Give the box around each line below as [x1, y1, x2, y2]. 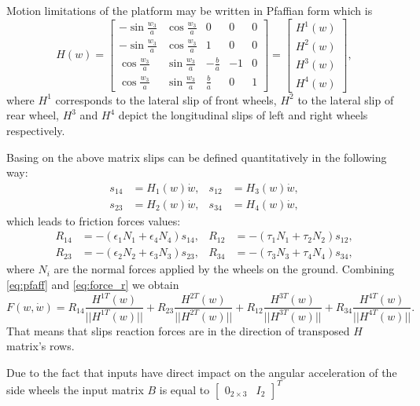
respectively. [6, 122, 65, 138]
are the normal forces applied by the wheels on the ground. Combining [53, 261, 395, 277]
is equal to [159, 381, 210, 397]
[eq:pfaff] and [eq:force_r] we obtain [6, 276, 179, 292]
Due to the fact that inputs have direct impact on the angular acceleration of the [6, 364, 397, 380]
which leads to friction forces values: [6, 212, 181, 229]
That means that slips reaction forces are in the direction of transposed [6, 322, 350, 338]
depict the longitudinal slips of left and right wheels [118, 107, 368, 123]
